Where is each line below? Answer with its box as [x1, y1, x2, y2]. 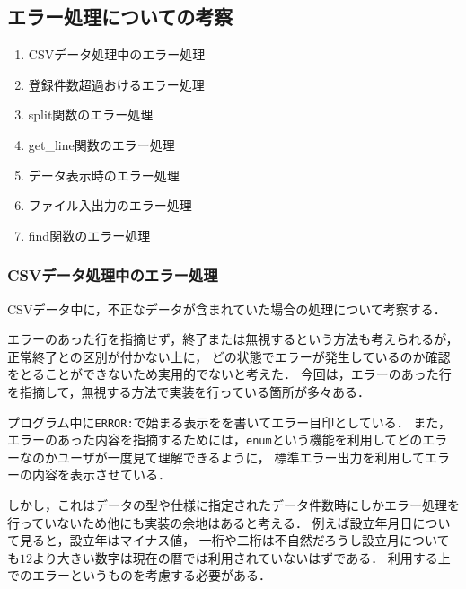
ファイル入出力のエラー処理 [28, 196, 192, 215]
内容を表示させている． [31, 465, 171, 484]
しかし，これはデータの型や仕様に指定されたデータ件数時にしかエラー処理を [7, 496, 460, 514]
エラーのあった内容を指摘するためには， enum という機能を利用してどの [7, 430, 423, 449]
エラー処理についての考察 [7, 3, 233, 31]
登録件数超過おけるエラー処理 [28, 75, 205, 93]
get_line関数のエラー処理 [28, 135, 175, 154]
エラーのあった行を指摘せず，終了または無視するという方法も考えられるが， [7, 330, 459, 348]
